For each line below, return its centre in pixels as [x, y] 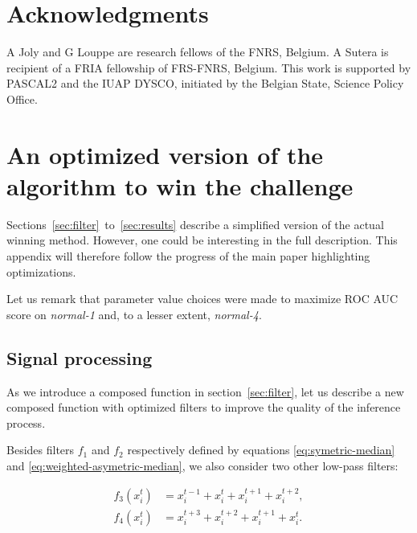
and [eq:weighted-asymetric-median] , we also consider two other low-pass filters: [202, 465]
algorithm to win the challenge [180, 185]
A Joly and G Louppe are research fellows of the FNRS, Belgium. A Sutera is [198, 52]
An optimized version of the [165, 154]
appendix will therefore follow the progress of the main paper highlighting [188, 256]
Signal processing [80, 357]
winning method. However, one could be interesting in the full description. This [202, 240]
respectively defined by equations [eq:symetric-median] [261, 450]
